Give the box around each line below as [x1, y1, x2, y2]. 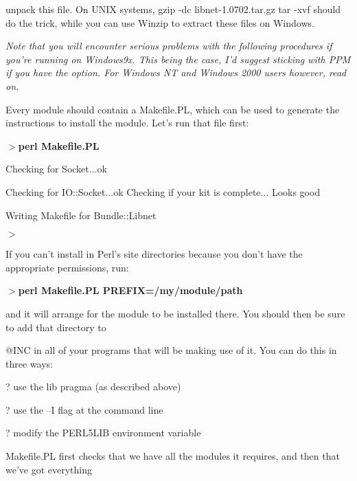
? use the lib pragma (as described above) [5, 379, 181, 394]
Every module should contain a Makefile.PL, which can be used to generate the [5, 102, 340, 116]
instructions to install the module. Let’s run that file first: [5, 115, 249, 130]
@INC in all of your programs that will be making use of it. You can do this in [5, 343, 337, 357]
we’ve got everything [5, 462, 93, 476]
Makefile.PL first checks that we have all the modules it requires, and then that [5, 449, 340, 463]
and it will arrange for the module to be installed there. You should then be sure [5, 306, 345, 320]
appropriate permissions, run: [5, 260, 129, 274]
